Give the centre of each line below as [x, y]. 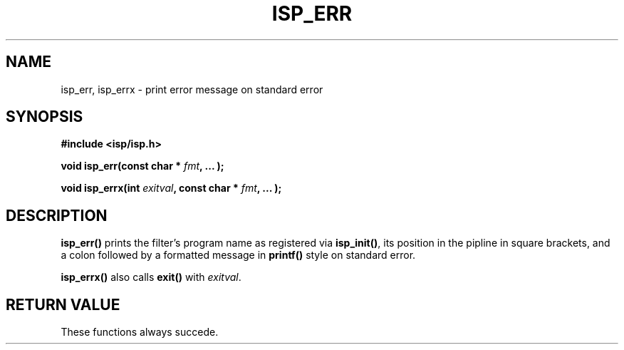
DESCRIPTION [57, 215]
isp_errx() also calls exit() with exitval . [151, 277]
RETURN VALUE [63, 304]
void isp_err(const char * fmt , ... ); [142, 166]
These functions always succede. [140, 332]
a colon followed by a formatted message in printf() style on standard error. [238, 255]
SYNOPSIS [45, 117]
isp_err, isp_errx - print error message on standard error [192, 89]
